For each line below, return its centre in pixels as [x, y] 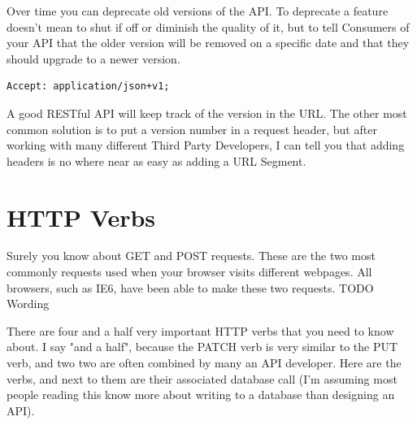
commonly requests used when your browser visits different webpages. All [189, 272]
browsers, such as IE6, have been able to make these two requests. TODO [190, 287]
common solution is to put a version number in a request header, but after [192, 129]
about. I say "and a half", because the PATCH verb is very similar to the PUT [202, 347]
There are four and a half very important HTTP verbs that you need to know [200, 330]
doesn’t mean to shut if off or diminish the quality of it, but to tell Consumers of [208, 26]
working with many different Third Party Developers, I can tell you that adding [206, 145]
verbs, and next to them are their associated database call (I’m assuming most [202, 378]
